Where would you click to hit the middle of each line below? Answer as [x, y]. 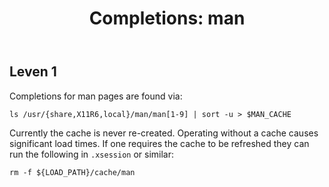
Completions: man [167, 18]
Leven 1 [33, 72]
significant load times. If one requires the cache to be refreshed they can [159, 143]
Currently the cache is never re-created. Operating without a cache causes [164, 133]
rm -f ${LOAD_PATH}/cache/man [72, 172]
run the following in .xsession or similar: [92, 154]
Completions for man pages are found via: [96, 96]
